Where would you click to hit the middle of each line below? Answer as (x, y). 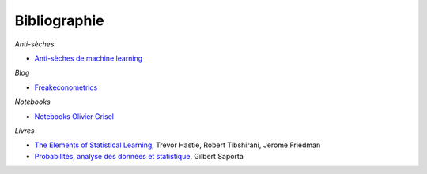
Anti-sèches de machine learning (89, 58)
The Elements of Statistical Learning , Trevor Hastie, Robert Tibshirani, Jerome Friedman (178, 145)
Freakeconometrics (66, 87)
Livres (25, 131)
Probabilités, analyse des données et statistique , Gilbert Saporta (139, 156)
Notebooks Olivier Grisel (74, 116)
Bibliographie (59, 20)
